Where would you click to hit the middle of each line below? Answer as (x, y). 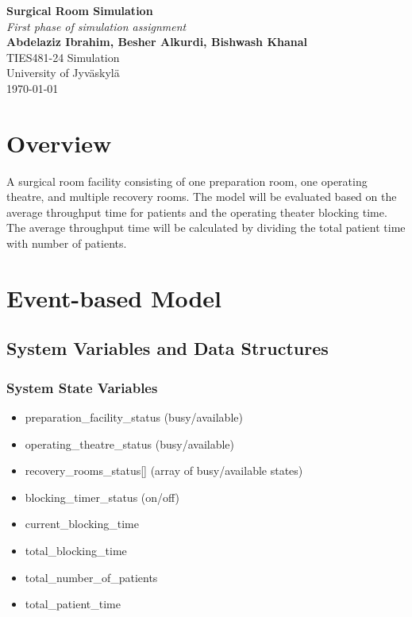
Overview (59, 143)
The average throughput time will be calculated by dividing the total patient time (206, 228)
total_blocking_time (76, 550)
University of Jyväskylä (63, 73)
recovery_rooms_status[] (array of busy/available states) (164, 470)
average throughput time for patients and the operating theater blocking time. (197, 212)
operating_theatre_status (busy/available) (130, 443)
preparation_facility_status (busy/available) (134, 417)
